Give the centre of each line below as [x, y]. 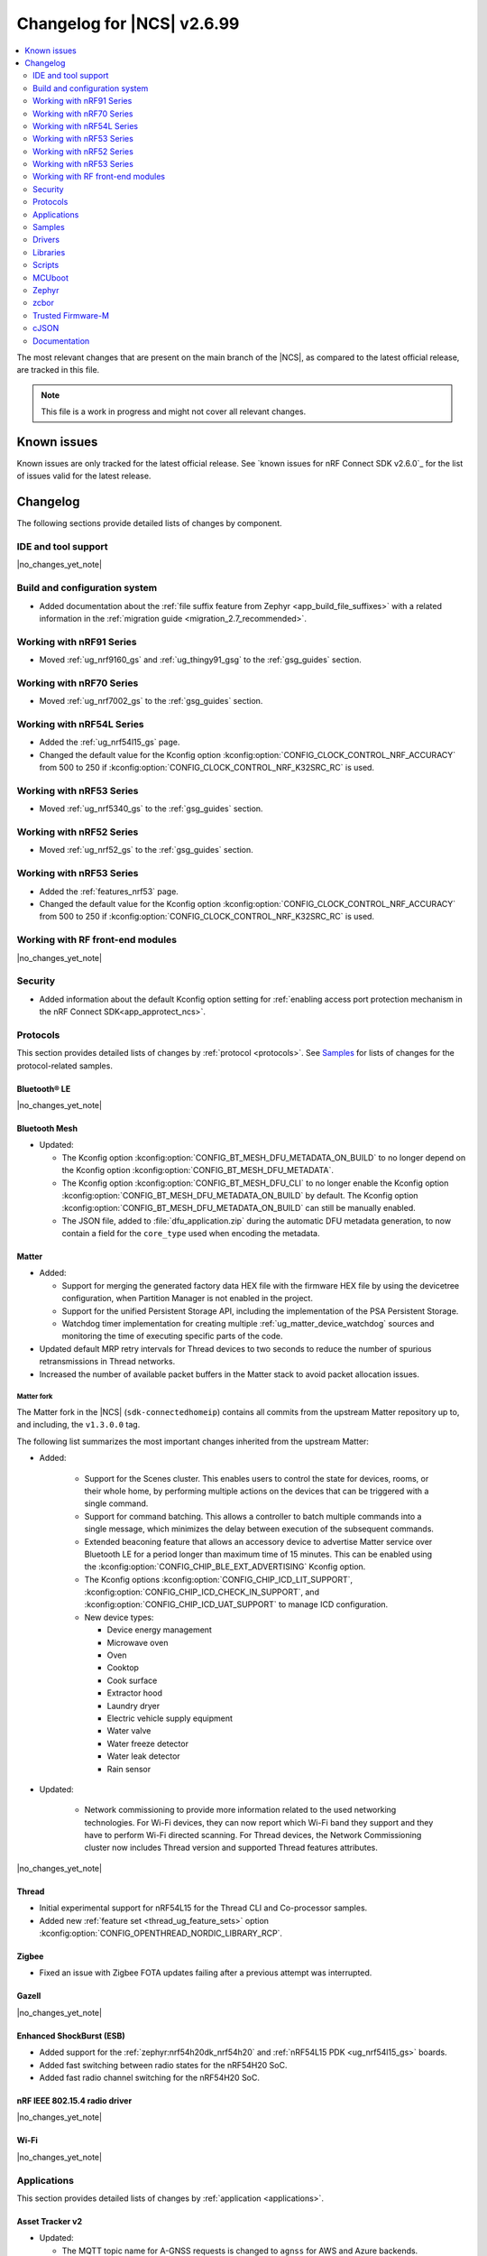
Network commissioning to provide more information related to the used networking [240, 1810]
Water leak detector [143, 1756]
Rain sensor [129, 1769]
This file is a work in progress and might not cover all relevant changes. [174, 411]
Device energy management [159, 1630]
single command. [116, 1503]
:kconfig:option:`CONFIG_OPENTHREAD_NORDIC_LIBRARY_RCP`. [161, 1933]
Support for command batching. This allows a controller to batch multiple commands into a [253, 1516]
